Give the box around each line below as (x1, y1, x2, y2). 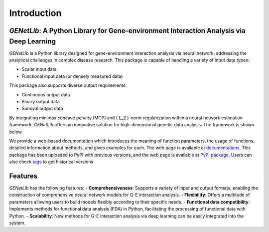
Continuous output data (21, 91, 70, 97)
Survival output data (21, 105, 63, 112)
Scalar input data (21, 66, 57, 72)
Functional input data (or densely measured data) (21, 73, 123, 79)
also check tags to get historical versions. (9, 159, 95, 165)
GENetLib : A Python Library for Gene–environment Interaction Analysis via (9, 26, 246, 35)
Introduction (9, 7, 62, 18)
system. (9, 220, 26, 226)
